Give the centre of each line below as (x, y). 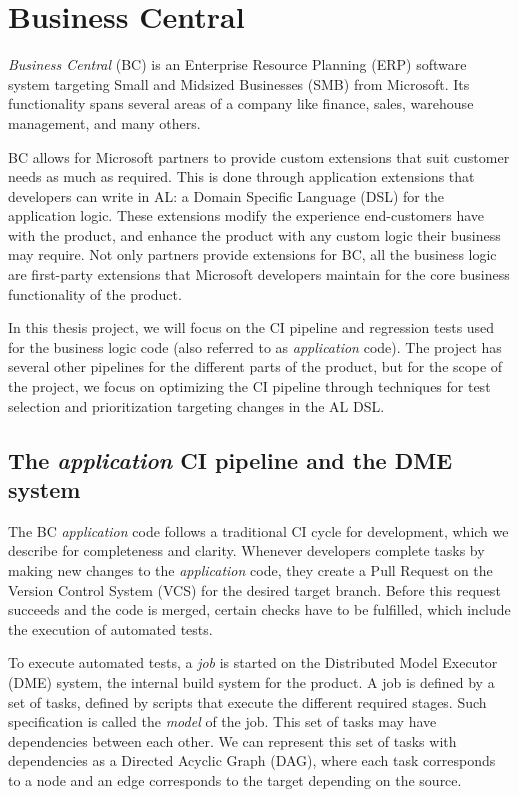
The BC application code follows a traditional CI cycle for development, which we (258, 530)
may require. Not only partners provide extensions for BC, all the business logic (252, 254)
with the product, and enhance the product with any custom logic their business (254, 234)
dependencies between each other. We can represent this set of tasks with (232, 740)
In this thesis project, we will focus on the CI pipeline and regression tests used (251, 327)
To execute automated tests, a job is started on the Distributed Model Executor (253, 662)
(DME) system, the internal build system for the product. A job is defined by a (251, 681)
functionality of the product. (95, 293)
